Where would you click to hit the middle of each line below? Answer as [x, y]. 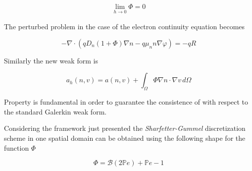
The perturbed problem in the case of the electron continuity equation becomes [125, 27]
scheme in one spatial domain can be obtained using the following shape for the [125, 138]
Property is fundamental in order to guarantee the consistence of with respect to [126, 102]
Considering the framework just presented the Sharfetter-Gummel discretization [125, 128]
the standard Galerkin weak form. [55, 111]
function [17, 147]
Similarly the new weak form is [51, 60]
